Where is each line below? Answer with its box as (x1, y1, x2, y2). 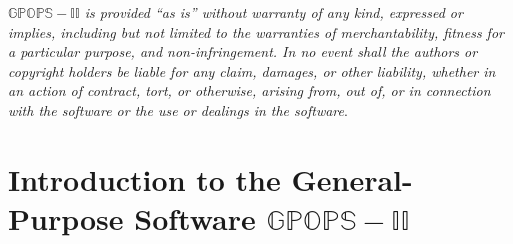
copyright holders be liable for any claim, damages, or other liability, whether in (8, 60, 496, 81)
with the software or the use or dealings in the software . (8, 99, 348, 120)
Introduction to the (8, 158, 281, 199)
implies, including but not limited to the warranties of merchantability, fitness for (8, 21, 504, 42)
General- (291, 158, 413, 199)
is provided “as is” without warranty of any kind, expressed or (84, 2, 463, 22)
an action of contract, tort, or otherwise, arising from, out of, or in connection (8, 80, 491, 101)
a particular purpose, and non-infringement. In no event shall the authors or (8, 41, 478, 62)
